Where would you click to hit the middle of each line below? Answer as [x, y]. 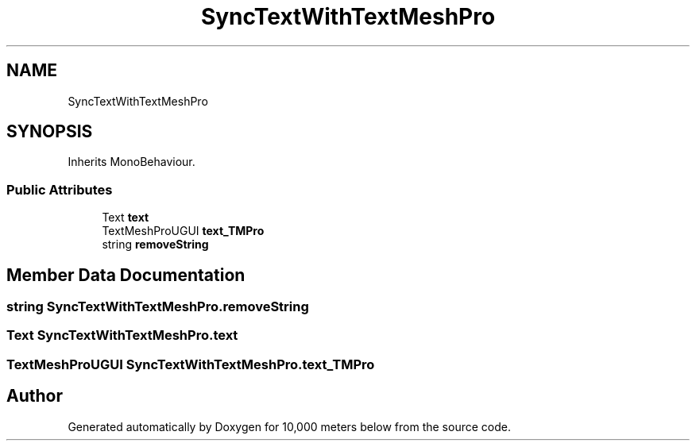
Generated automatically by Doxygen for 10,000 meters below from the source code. [289, 426]
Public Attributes [60, 189]
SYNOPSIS [50, 132]
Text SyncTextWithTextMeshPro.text [122, 335]
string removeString [155, 245]
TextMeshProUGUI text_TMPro [183, 231]
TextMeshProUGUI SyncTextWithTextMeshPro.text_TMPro [191, 364]
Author [35, 396]
